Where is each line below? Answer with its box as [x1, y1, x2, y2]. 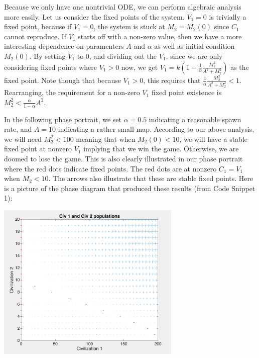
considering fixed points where [4, 61, 97, 72]
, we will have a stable [179, 133, 247, 144]
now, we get [121, 61, 158, 72]
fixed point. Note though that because [4, 74, 121, 85]
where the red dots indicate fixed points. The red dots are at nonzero [4, 163, 217, 173]
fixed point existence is [151, 87, 222, 98]
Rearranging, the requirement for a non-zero [4, 87, 140, 98]
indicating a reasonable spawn [149, 114, 241, 124]
